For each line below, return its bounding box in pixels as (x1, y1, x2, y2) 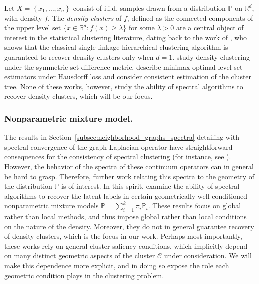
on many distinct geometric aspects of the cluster (4, 250, 155, 261)
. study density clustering (172, 51, 250, 62)
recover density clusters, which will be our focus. (4, 91, 153, 101)
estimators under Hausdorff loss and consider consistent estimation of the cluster (4, 71, 252, 82)
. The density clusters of (48, 12, 122, 23)
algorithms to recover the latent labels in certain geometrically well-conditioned (4, 190, 248, 201)
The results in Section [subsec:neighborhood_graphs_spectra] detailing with (4, 132, 240, 142)
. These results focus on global (148, 200, 241, 211)
